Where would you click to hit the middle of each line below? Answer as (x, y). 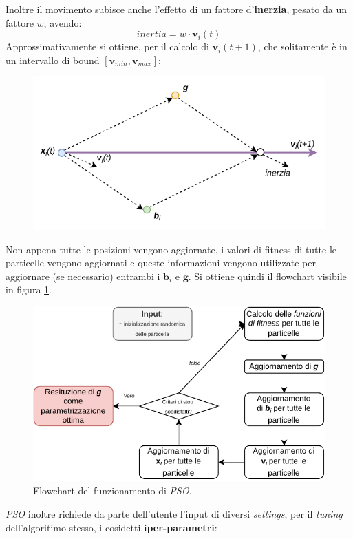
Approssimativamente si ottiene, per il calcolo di (107, 46)
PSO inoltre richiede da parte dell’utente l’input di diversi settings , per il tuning (174, 514)
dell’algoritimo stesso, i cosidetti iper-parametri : (111, 527)
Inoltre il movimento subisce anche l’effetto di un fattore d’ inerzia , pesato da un (176, 9)
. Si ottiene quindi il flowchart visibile (267, 276)
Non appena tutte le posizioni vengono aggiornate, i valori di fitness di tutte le (171, 249)
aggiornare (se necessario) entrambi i (83, 276)
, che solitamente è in (302, 46)
